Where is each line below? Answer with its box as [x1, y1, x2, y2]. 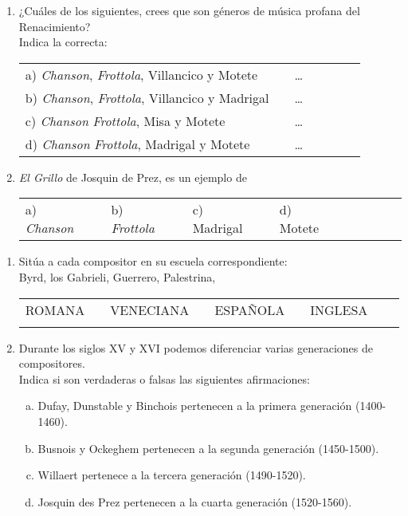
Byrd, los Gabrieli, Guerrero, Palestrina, [18, 268, 216, 285]
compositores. [18, 355, 85, 372]
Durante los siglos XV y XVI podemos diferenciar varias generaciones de [18, 339, 373, 356]
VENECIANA [110, 300, 190, 319]
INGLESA [310, 300, 368, 319]
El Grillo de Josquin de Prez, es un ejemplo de [18, 168, 247, 185]
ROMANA [25, 300, 85, 319]
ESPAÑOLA [214, 300, 285, 319]
